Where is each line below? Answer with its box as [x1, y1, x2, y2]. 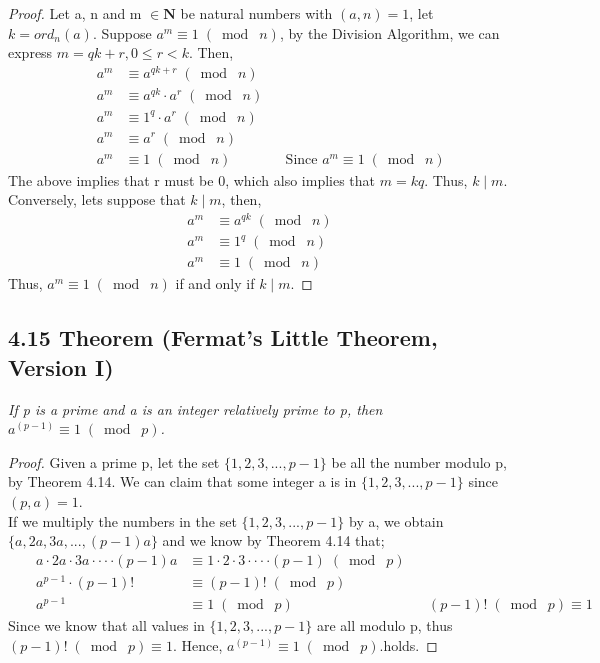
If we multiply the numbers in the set [8, 510, 237, 531]
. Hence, [172, 634, 223, 655]
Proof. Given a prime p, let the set [8, 451, 220, 472]
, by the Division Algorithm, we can [279, 22, 500, 43]
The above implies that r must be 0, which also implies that [8, 169, 376, 190]
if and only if [175, 273, 255, 294]
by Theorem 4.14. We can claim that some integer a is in [8, 471, 357, 492]
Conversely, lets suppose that [8, 189, 186, 210]
